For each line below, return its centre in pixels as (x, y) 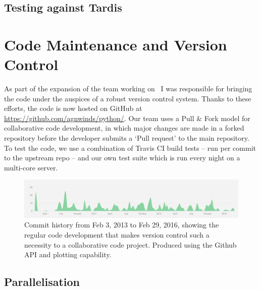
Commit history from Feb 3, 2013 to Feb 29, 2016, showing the (122, 225)
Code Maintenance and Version (116, 44)
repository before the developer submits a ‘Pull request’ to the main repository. (127, 138)
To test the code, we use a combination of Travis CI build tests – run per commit (130, 148)
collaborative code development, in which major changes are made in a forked (124, 128)
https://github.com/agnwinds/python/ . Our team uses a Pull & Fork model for (127, 118)
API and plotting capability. (68, 254)
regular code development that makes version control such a (117, 234)
